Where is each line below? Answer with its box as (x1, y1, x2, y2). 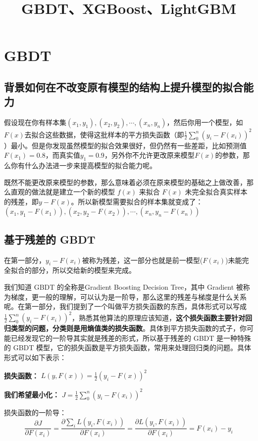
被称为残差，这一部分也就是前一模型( (82, 254, 203, 265)
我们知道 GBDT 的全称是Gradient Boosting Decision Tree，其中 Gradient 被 (4, 282, 243, 292)
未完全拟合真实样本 (185, 187, 248, 197)
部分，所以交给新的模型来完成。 (31, 265, 136, 275)
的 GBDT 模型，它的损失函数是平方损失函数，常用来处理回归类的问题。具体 (4, 342, 252, 353)
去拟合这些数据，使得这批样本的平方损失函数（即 (24, 129, 184, 139)
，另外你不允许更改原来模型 (104, 150, 195, 160)
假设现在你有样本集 (4, 117, 66, 127)
